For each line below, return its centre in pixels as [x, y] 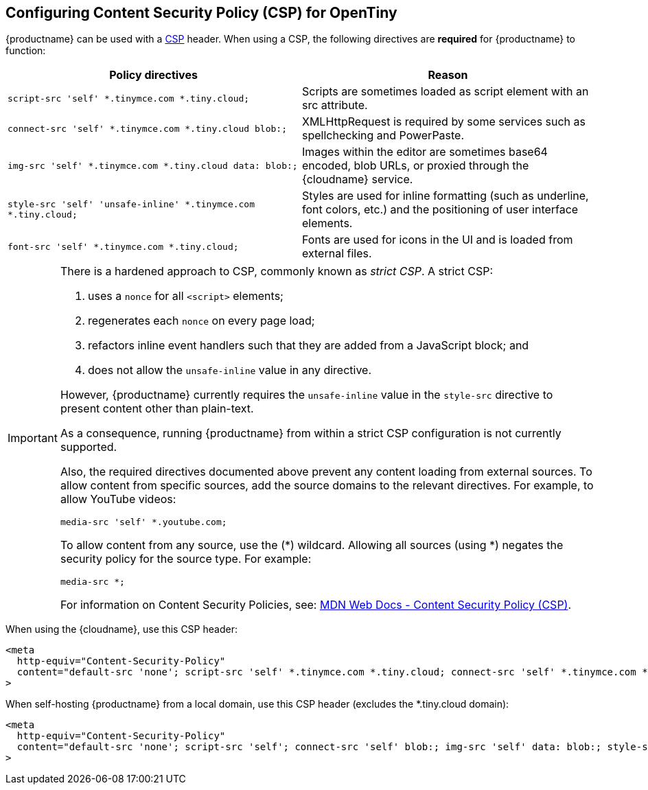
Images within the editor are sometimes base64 [425, 152]
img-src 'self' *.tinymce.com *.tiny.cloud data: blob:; [153, 165]
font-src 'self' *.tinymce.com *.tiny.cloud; [123, 246]
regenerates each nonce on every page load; [201, 321]
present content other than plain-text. [157, 409]
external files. [337, 254]
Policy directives [153, 75]
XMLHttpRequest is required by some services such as [444, 122]
